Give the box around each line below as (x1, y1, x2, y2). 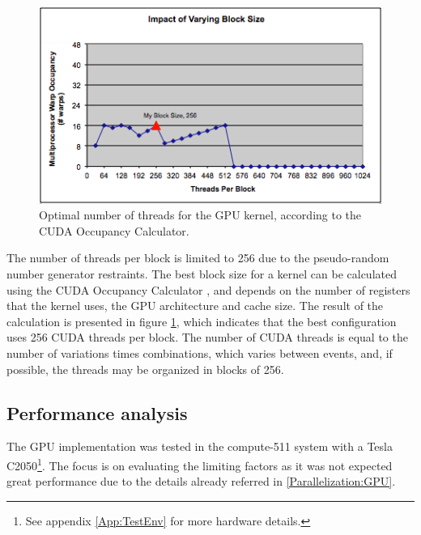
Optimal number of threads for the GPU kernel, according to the (39, 206, 362, 223)
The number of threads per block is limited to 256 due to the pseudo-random (6, 249, 389, 266)
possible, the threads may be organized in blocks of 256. (6, 360, 284, 377)
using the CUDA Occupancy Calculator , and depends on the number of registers (6, 281, 410, 298)
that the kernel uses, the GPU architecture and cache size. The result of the (6, 297, 384, 314)
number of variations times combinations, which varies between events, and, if (6, 344, 393, 361)
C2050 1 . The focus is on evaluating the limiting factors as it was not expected (6, 454, 393, 473)
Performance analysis (6, 400, 188, 425)
